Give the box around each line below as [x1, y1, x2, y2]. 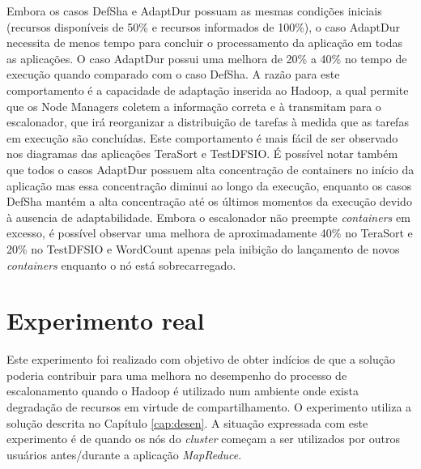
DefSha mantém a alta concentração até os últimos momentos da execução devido [6, 193, 412, 210]
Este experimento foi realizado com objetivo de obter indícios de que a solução [6, 351, 396, 368]
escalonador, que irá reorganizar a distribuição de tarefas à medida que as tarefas [6, 113, 409, 130]
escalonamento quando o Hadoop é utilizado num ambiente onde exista [6, 382, 359, 399]
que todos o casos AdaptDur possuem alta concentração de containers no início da [6, 160, 415, 177]
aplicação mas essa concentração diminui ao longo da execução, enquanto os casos [6, 177, 412, 194]
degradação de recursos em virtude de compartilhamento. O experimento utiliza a [6, 399, 412, 415]
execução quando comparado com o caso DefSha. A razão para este [6, 66, 340, 83]
